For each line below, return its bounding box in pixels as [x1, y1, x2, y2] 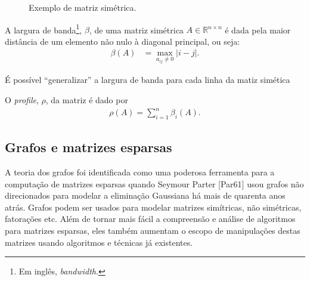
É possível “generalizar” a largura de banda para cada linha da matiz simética [5, 73, 290, 86]
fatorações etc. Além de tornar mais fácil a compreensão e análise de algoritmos [5, 212, 296, 225]
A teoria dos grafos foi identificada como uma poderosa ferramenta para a [5, 166, 275, 178]
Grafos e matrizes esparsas [5, 138, 172, 156]
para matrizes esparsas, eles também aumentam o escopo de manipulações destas [5, 224, 300, 237]
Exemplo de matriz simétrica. [29, 1, 137, 13]
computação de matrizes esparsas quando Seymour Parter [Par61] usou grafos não [5, 177, 304, 190]
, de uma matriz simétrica [89, 23, 184, 36]
